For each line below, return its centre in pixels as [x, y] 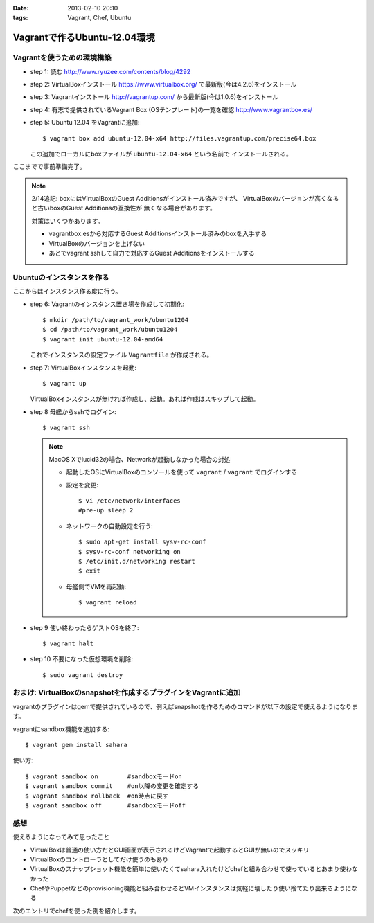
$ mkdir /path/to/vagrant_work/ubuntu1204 [116, 320]
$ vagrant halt [68, 643]
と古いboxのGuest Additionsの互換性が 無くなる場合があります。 [124, 208]
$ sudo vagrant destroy [83, 675]
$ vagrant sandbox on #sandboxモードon [104, 776]
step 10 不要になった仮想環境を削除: [82, 659]
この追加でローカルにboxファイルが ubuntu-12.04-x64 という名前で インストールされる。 [161, 154]
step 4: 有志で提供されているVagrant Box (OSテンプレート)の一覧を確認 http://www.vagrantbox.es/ [171, 109]
